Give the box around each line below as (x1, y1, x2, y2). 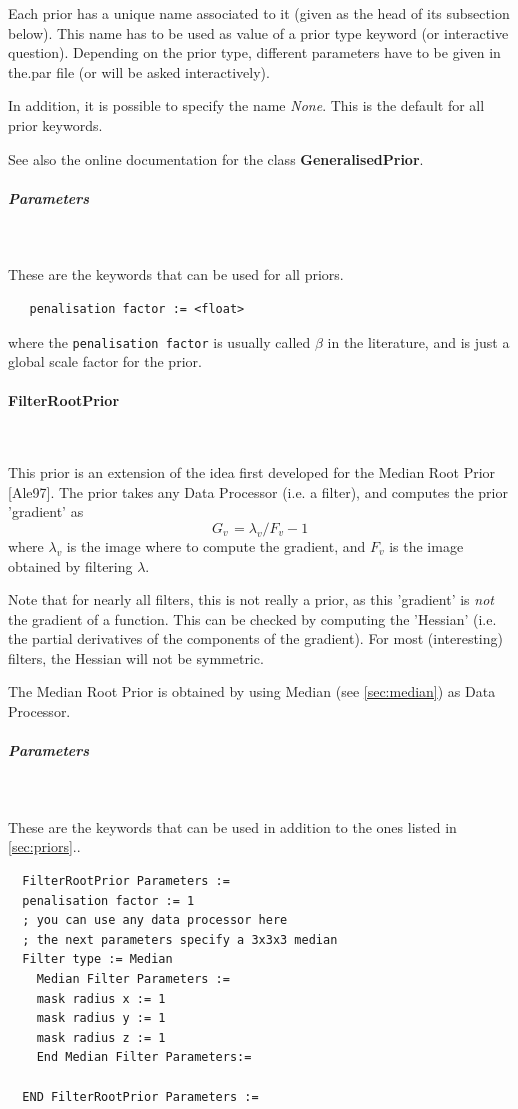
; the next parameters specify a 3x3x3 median (22, 932, 338, 947)
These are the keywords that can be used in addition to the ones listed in (8, 816, 457, 837)
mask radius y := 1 (36, 1011, 166, 1026)
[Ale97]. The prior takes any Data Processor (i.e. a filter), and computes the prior (8, 481, 508, 502)
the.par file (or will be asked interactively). (8, 61, 270, 82)
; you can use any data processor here (22, 913, 288, 928)
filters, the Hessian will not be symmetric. (8, 647, 264, 668)
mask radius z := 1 (36, 1030, 166, 1045)
